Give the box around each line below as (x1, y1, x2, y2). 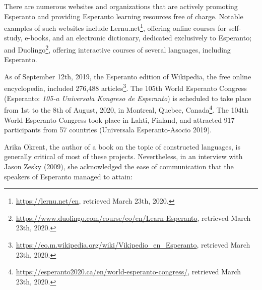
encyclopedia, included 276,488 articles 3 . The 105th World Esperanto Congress (4, 81, 247, 93)
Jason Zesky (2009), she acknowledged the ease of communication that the (4, 161, 234, 171)
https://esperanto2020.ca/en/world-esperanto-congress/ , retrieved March (16, 266, 241, 277)
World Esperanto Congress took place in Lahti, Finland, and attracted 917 (4, 114, 235, 125)
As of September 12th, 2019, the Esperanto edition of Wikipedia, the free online (4, 71, 251, 81)
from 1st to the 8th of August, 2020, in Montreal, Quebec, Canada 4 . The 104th (4, 103, 248, 115)
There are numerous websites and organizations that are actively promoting (4, 1, 238, 11)
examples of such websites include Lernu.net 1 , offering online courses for (4, 21, 227, 33)
